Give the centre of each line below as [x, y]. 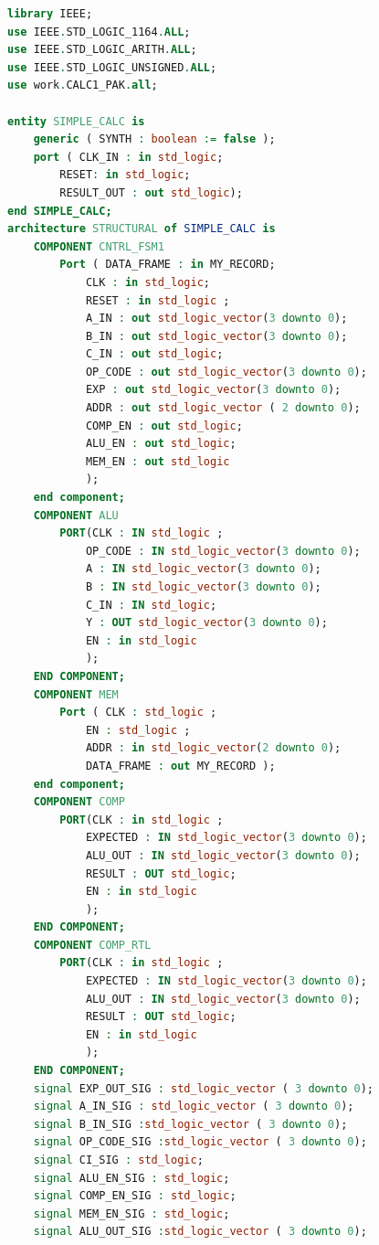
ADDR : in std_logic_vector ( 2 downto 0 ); [213, 748]
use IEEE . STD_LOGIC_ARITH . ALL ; [102, 50]
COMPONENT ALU [76, 515]
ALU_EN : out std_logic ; [161, 444]
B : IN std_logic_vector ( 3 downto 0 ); [203, 587]
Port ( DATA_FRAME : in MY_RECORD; [168, 265]
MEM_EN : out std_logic [158, 461]
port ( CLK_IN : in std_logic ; [128, 157]
